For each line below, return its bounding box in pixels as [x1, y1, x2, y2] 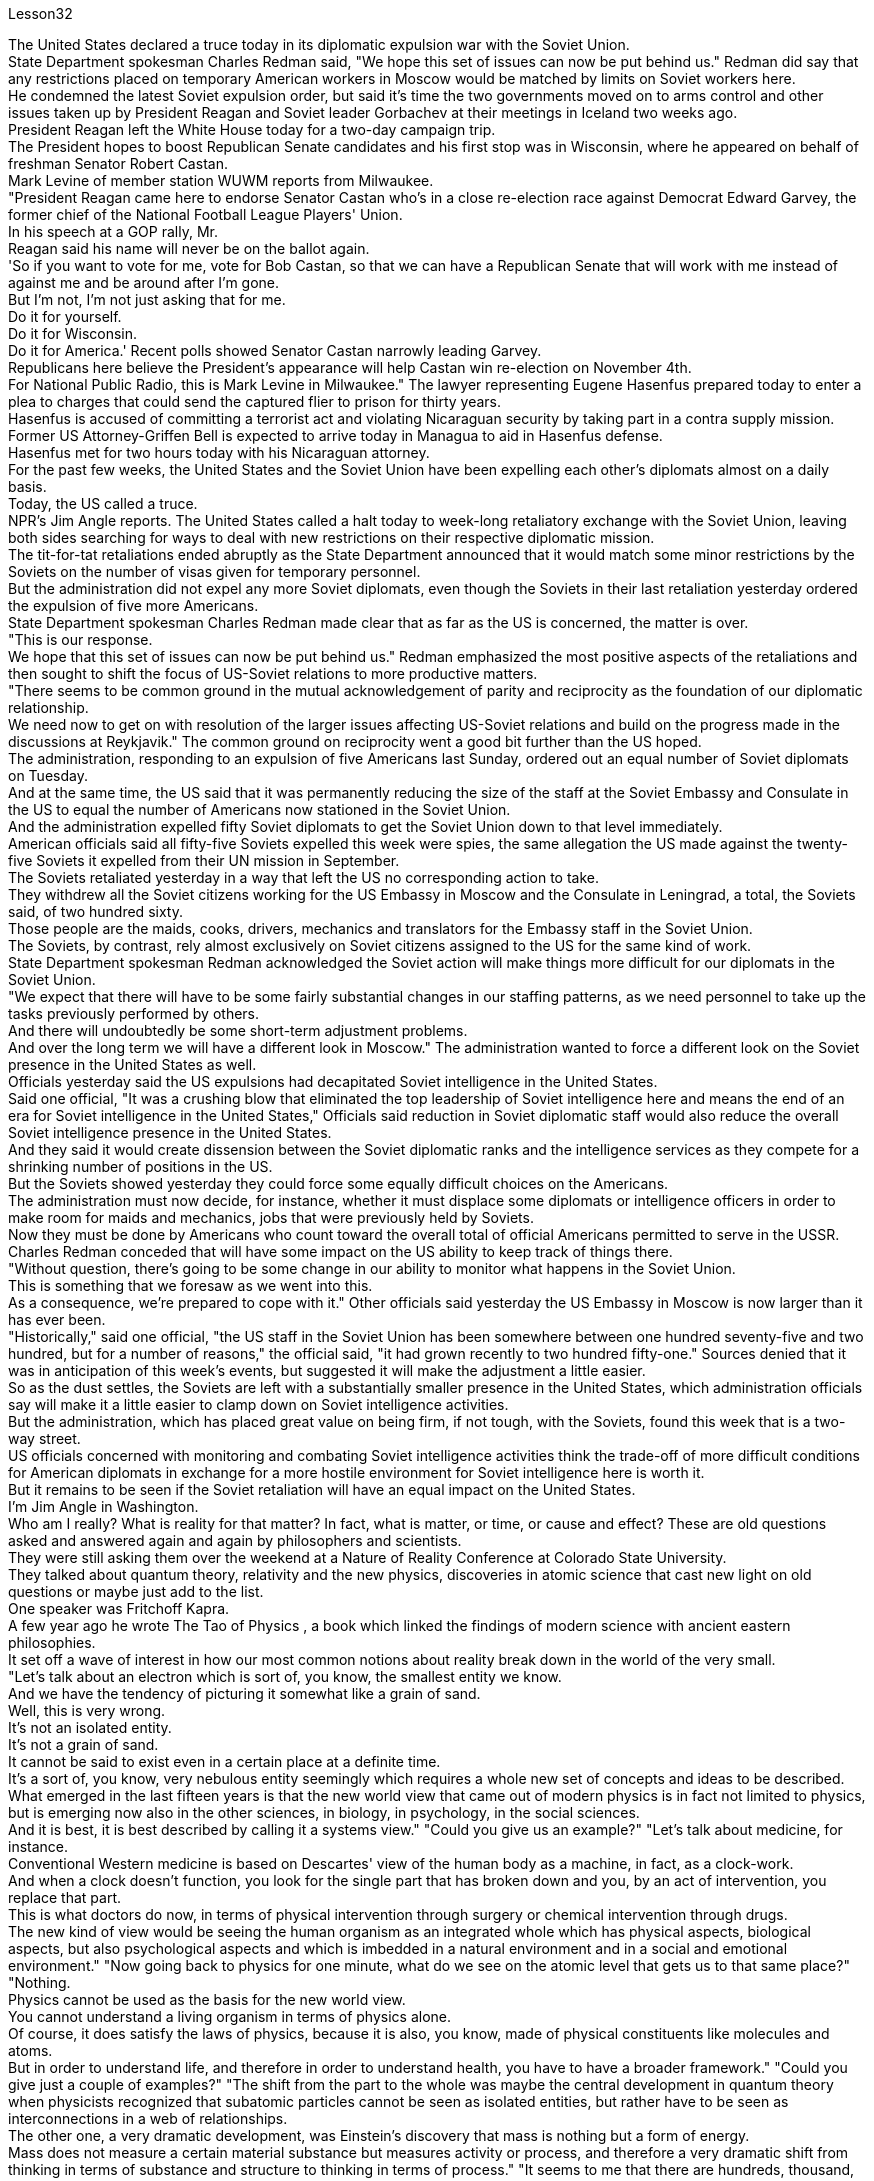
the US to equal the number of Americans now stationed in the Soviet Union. [8, 801, 511, 818]
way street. [8, 1430, 81, 1447]
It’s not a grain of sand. [8, 1736, 159, 1753]
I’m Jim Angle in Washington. [8, 1498, 199, 1515]
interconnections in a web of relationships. [8, 2110, 288, 2127]
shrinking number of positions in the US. [8, 1158, 273, 1175]
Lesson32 [8, 5, 73, 22]
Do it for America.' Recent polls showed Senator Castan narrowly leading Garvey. [8, 342, 542, 359]
